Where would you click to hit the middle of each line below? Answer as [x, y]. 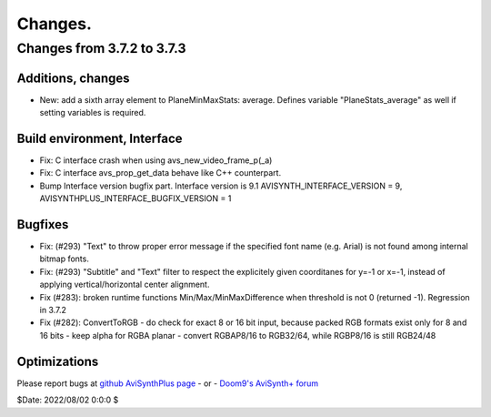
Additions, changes [74, 78]
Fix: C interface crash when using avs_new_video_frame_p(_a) [156, 160]
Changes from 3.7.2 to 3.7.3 [101, 48]
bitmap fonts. [65, 259]
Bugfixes [43, 224]
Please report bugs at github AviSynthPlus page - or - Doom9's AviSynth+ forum [167, 383]
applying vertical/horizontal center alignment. [125, 285]
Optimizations [58, 361]
